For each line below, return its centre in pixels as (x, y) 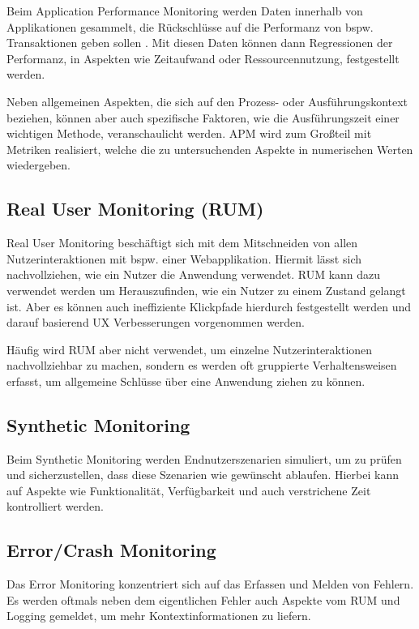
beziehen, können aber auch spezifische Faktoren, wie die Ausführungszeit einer (203, 117)
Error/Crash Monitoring (111, 550)
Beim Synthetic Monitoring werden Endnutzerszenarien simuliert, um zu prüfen (204, 458)
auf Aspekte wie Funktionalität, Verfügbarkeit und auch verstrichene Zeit (189, 490)
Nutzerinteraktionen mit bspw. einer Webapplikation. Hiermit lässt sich (184, 258)
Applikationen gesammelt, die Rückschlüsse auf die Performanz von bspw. (190, 26)
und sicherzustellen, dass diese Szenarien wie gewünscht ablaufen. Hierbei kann (203, 475)
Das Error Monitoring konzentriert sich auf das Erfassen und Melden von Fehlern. (210, 584)
